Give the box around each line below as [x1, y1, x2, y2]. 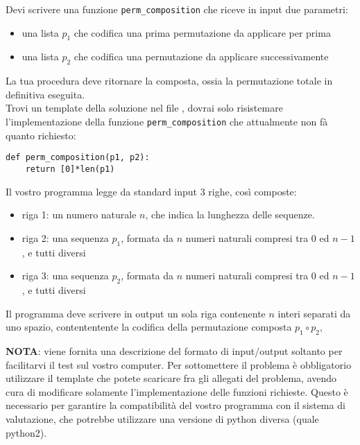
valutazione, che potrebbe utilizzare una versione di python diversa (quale [6, 411, 319, 426]
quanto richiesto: [6, 128, 76, 142]
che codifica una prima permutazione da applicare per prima [74, 25, 331, 40]
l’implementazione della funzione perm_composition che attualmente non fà [6, 114, 328, 129]
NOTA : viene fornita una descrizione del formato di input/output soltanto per [6, 343, 343, 358]
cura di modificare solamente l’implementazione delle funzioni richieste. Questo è [6, 384, 348, 399]
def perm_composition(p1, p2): [6, 152, 150, 163]
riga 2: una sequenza [22, 230, 109, 245]
